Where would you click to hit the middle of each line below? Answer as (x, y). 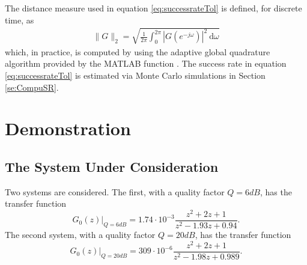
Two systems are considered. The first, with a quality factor (115, 191)
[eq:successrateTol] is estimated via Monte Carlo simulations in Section (135, 75)
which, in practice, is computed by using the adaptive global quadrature (138, 51)
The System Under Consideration (112, 166)
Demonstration (68, 128)
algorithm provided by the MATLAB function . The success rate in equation (146, 63)
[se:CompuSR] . (32, 87)
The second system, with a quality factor (80, 235)
